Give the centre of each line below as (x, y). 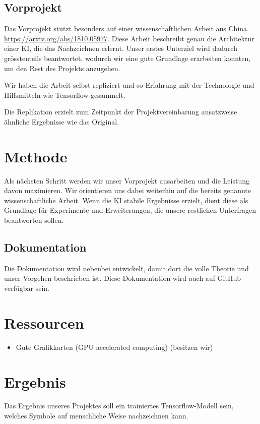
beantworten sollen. (34, 220)
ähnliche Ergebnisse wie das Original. (62, 121)
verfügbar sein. (27, 288)
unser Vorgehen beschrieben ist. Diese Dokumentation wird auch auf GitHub (122, 278)
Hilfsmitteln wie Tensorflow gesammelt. (65, 95)
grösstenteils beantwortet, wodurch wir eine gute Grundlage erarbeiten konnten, (127, 58)
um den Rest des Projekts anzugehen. (62, 68)
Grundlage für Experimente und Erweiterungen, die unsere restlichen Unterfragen (130, 210)
